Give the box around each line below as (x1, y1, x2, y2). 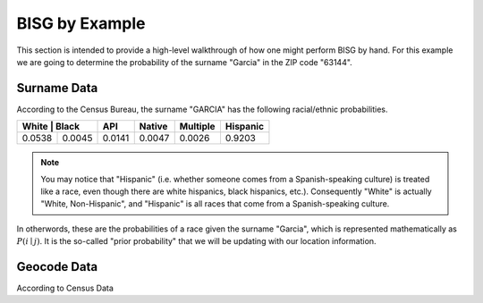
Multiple (179, 121, 216, 133)
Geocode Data (16, 259, 98, 274)
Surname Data (16, 80, 98, 96)
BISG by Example (16, 13, 146, 33)
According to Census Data (16, 282, 114, 294)
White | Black (21, 121, 80, 133)
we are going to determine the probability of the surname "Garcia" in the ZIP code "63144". (16, 56, 352, 67)
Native (139, 121, 168, 133)
